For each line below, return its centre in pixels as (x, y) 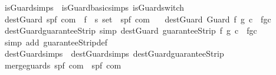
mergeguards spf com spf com (63, 65)
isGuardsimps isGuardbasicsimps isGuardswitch (94, 7)
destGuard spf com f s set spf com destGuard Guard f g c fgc (138, 19)
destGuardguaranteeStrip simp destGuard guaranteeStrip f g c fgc (131, 30)
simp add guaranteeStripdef (56, 42)
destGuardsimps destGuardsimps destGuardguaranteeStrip (114, 53)
